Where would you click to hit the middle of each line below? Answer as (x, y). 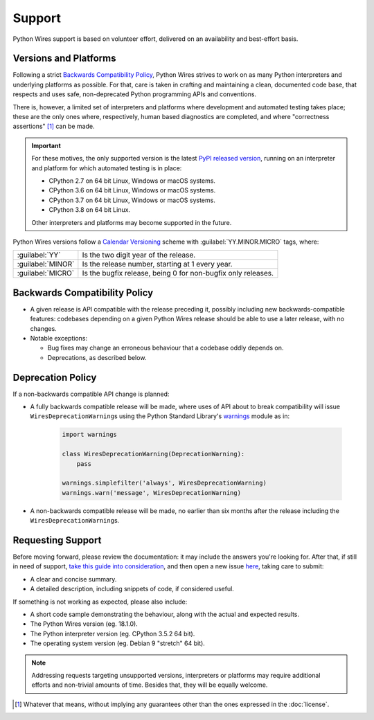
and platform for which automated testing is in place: (107, 168)
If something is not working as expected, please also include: (100, 602)
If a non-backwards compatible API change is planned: (91, 394)
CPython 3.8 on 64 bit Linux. (90, 210)
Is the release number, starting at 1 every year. (157, 264)
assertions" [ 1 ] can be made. (54, 126)
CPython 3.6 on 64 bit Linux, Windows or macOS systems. (132, 190)
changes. (43, 328)
